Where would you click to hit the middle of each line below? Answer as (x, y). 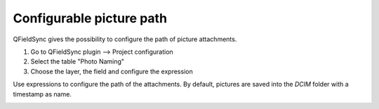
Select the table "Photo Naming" (78, 61)
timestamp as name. (42, 94)
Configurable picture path (90, 18)
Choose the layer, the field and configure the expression (112, 71)
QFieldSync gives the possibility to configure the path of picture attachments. (125, 39)
